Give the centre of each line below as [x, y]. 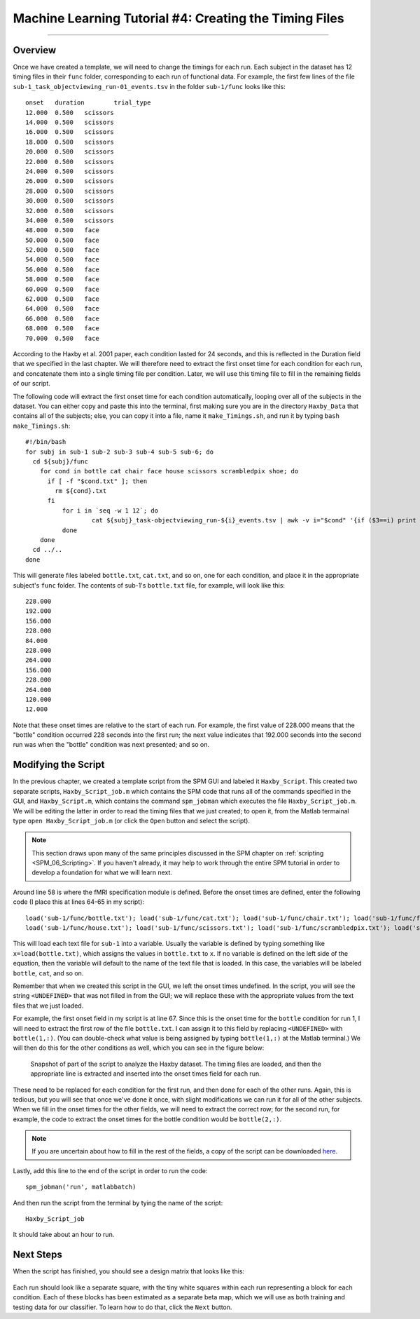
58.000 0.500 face [62, 279]
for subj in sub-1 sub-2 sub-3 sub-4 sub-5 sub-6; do [119, 452]
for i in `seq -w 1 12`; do [110, 510]
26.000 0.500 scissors [70, 181]
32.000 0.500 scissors [70, 211]
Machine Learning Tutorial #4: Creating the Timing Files [178, 18]
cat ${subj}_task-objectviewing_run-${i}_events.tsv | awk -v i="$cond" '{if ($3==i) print [254, 520]
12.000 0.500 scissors [70, 113]
